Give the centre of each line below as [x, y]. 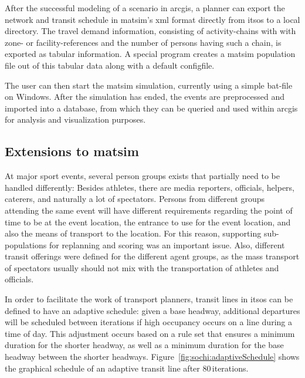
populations [26, 244]
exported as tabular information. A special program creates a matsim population [150, 54]
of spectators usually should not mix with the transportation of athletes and [142, 267]
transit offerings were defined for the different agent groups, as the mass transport [152, 256]
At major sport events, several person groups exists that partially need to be [142, 176]
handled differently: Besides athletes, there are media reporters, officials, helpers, [150, 187]
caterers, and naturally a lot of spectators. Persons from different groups [135, 199]
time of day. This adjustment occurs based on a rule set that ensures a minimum [150, 333]
